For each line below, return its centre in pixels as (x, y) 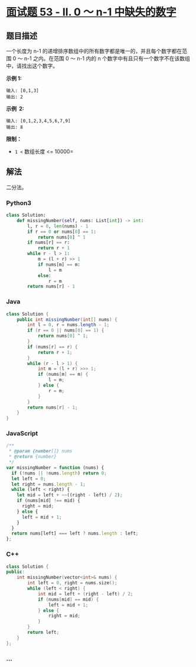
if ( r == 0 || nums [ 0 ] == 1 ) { (66, 331)
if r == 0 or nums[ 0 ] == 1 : (62, 232)
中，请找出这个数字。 (32, 66)
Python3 (19, 203)
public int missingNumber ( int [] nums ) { (67, 320)
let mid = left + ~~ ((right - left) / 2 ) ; (70, 495)
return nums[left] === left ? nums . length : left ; (75, 533)
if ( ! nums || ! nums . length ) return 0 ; (59, 473)
